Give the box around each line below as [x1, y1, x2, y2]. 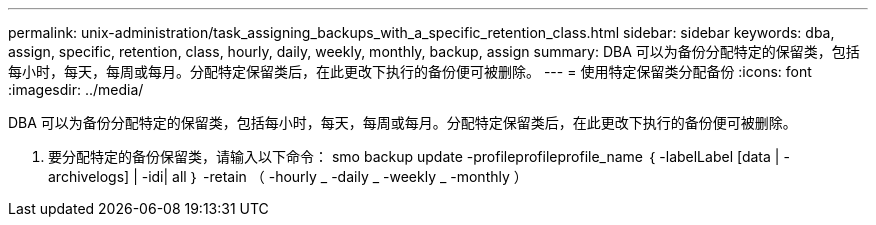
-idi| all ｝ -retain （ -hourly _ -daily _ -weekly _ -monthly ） [141, 168, 528, 185]
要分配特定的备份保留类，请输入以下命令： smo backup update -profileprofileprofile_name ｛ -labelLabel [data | [48, 148, 780, 165]
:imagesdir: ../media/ [8, 81, 144, 98]
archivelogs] [48, 168, 130, 185]
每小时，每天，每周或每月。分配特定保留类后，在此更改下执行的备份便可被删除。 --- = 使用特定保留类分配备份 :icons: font [8, 63, 812, 80]
